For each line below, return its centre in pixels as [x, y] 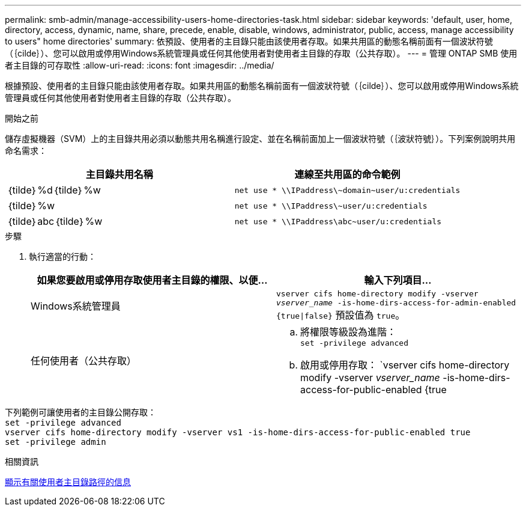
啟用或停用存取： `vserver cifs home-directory [405, 365]
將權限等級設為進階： [349, 332]
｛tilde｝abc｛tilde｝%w [55, 221]
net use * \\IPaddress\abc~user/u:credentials [338, 221]
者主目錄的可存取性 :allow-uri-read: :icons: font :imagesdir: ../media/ [140, 65]
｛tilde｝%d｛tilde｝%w [54, 190]
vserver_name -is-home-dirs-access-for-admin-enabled [396, 303]
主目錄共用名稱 [119, 174]
